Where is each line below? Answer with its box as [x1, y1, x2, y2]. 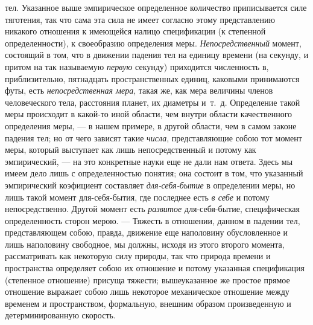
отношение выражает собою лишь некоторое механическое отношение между [5, 285, 289, 298]
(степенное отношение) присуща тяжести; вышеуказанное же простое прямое [5, 273, 290, 286]
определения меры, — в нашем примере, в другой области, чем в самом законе [5, 119, 297, 132]
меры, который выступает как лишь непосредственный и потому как [5, 143, 256, 156]
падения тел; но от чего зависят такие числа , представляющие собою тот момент [5, 131, 302, 144]
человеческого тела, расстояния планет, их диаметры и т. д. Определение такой [5, 95, 300, 108]
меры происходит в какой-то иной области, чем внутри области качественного [5, 108, 292, 120]
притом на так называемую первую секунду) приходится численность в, [5, 60, 269, 72]
